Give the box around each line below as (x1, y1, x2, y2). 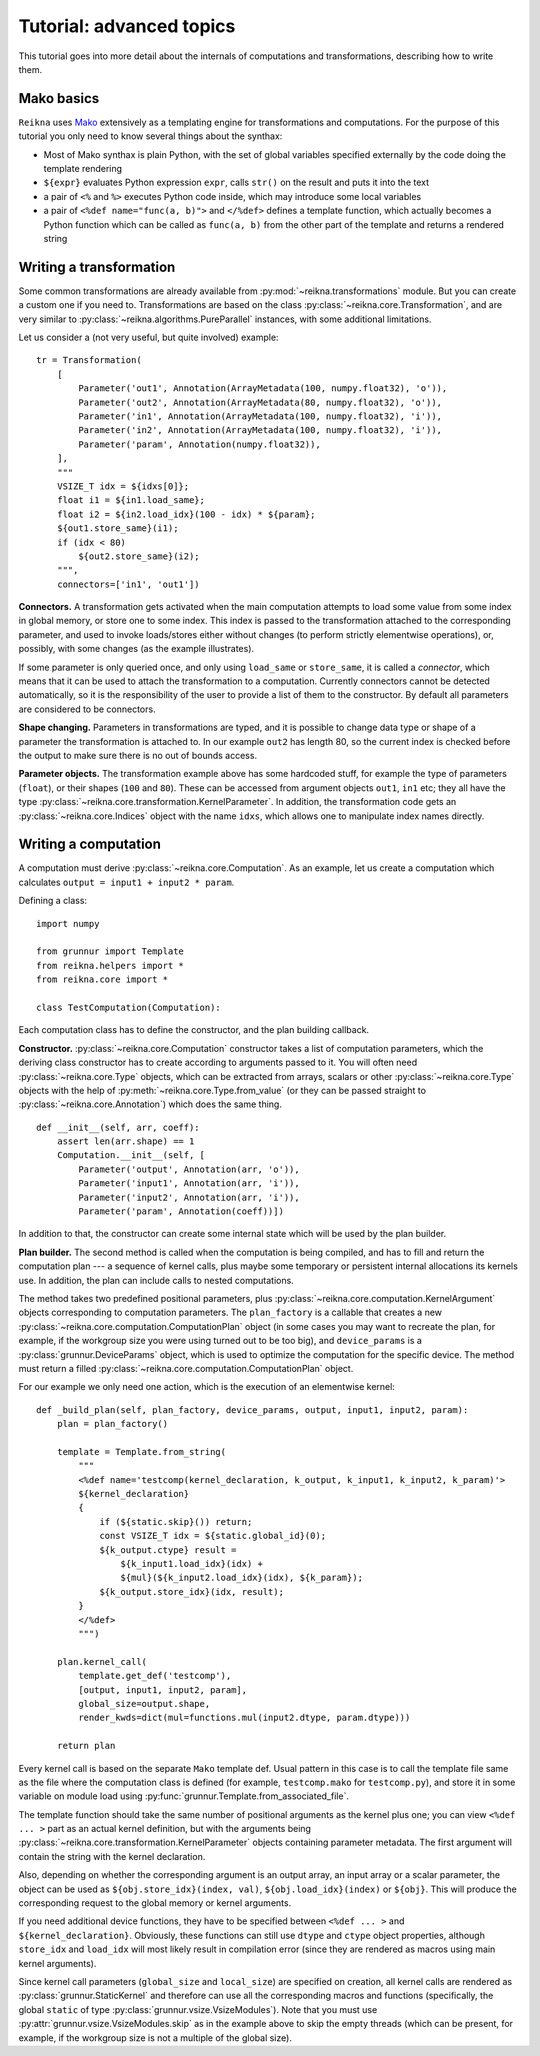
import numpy (36, 918, 100, 929)
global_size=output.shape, (78, 1698, 211, 1709)
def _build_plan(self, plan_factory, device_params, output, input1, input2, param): (36, 1404, 469, 1415)
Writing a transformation (18, 258, 176, 275)
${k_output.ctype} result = (99, 1544, 237, 1555)
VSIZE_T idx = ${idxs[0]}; (56, 480, 190, 492)
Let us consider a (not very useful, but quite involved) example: (18, 331, 279, 344)
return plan (56, 1740, 116, 1752)
